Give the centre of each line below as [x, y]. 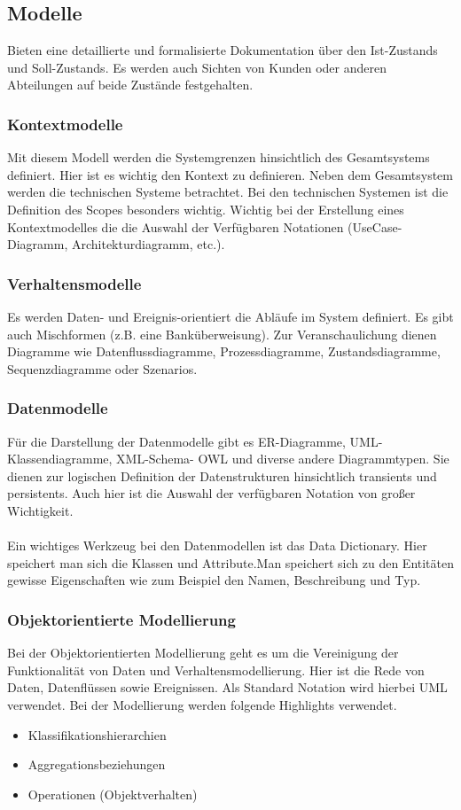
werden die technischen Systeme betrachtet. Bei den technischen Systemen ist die [228, 192]
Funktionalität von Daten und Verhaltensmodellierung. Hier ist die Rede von [216, 670]
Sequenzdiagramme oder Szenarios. [102, 368]
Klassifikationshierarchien [97, 734]
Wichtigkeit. [40, 510]
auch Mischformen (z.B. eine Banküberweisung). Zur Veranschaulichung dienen [222, 334]
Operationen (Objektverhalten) [113, 794]
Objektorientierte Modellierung [121, 619]
